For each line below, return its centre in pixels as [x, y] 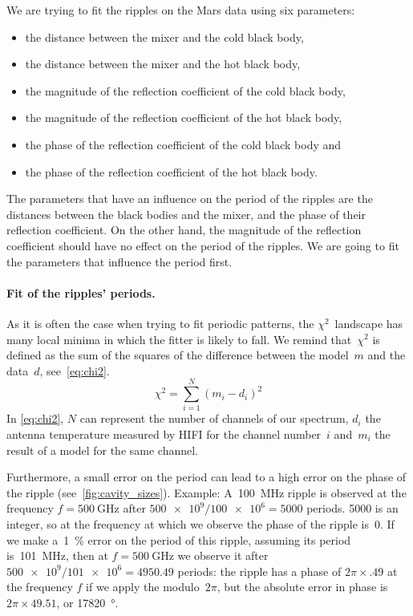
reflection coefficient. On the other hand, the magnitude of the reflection [184, 230]
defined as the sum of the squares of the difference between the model [178, 355]
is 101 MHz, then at [57, 555]
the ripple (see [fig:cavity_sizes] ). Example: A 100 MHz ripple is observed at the [206, 492]
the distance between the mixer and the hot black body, [163, 64]
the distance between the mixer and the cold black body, [164, 36]
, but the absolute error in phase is [302, 587]
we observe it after [223, 555]
